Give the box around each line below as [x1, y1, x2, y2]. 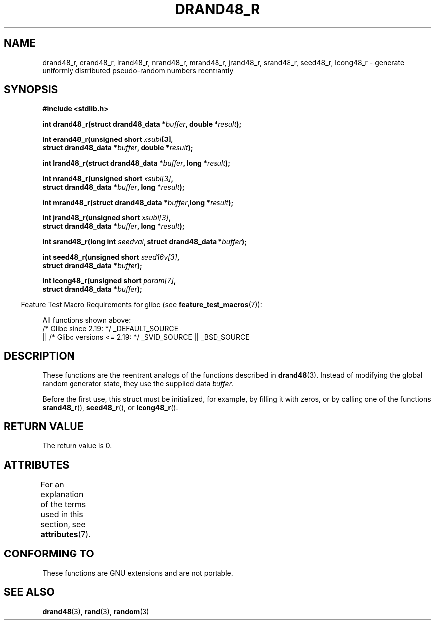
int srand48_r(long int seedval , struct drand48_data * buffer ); [42, 237, 247, 246]
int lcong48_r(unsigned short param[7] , [42, 277, 176, 285]
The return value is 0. [42, 441, 112, 450]
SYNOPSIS [4, 83, 58, 96]
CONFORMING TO [4, 548, 94, 560]
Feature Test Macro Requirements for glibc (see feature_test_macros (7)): [21, 300, 262, 309]
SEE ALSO [4, 586, 55, 599]
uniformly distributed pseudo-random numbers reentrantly [42, 66, 234, 75]
